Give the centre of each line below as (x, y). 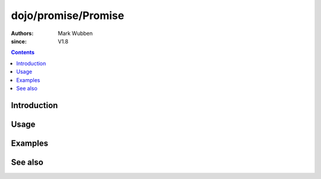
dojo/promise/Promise (67, 15)
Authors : (22, 33)
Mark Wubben (75, 33)
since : (19, 41)
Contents (23, 52)
